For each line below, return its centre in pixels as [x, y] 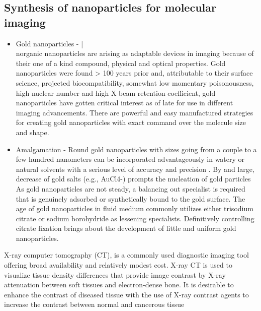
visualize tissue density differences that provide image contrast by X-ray [115, 274]
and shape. [32, 132]
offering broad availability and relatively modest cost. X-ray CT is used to [118, 265]
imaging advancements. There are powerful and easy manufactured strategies [135, 112]
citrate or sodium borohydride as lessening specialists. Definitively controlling [135, 218]
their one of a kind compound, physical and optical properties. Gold [121, 63]
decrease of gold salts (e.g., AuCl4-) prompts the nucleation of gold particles [133, 179]
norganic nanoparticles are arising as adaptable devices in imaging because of [135, 53]
